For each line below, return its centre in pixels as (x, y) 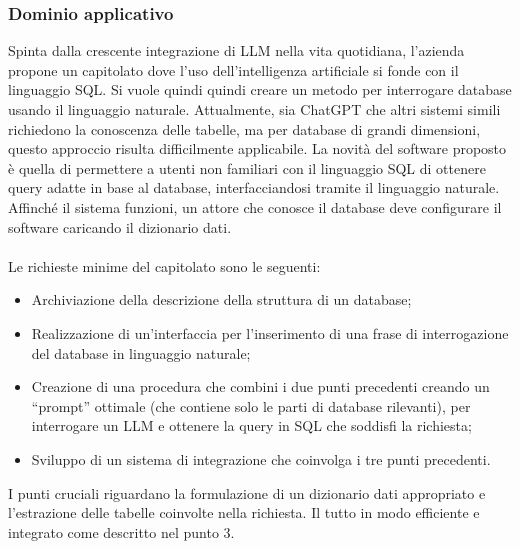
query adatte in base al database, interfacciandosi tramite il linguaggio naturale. (254, 187)
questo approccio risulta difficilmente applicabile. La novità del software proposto (257, 148)
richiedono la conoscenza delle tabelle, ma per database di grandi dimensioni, (244, 128)
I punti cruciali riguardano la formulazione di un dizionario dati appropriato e (247, 492)
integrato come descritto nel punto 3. (121, 531)
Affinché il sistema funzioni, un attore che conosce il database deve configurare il (255, 206)
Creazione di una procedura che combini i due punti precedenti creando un (260, 386)
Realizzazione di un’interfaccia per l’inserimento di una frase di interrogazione (270, 332)
